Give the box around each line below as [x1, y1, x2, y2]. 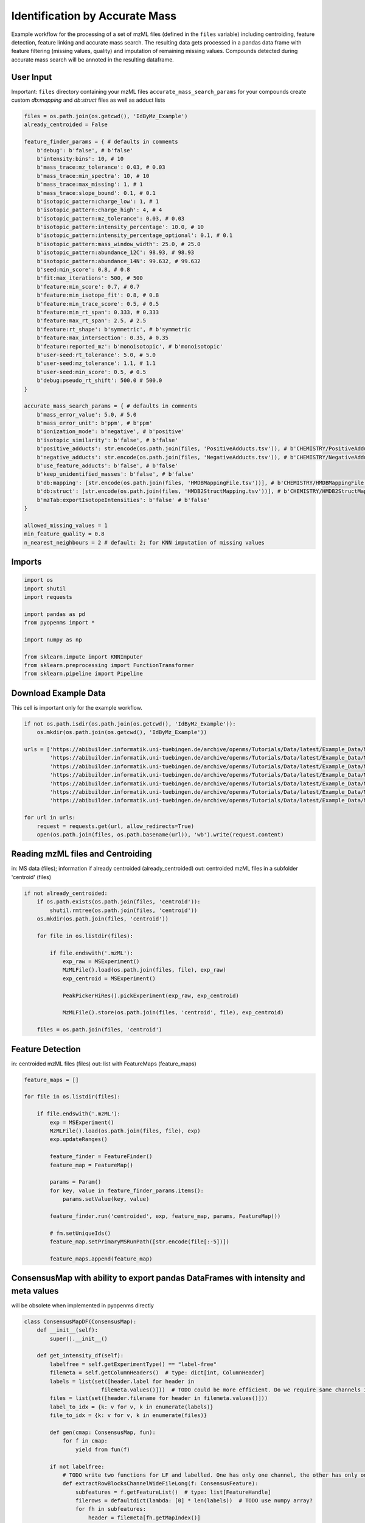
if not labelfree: [49, 1463, 105, 1470]
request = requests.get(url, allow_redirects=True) [36, 822, 195, 830]
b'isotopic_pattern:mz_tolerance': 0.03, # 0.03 [36, 215, 185, 222]
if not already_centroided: [24, 889, 108, 897]
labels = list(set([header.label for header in [49, 1377, 195, 1385]
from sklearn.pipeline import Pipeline [24, 670, 143, 677]
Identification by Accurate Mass [11, 9, 177, 23]
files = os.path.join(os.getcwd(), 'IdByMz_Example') [24, 113, 188, 119]
